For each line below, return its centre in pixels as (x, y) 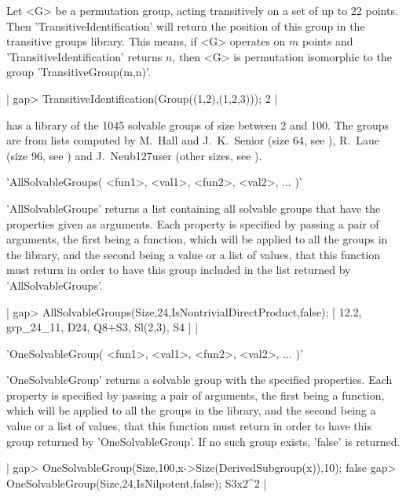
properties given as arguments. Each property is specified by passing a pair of (193, 223)
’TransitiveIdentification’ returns (84, 56)
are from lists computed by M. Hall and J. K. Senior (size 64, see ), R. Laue (193, 140)
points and (328, 41)
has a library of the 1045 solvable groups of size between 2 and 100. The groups (198, 124)
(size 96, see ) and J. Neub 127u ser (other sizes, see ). (134, 155)
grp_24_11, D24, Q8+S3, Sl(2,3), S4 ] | (102, 327)
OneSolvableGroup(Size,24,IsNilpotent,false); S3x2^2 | (137, 482)
